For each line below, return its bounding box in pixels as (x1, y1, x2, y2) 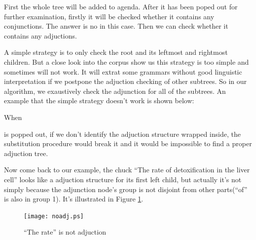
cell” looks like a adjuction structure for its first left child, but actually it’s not (4, 174, 242, 184)
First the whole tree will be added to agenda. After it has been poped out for (4, 1, 238, 11)
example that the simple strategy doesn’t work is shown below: (4, 95, 194, 106)
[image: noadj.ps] (24, 212, 84, 220)
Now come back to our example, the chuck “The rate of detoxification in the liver (4, 164, 250, 175)
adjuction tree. (4, 148, 48, 158)
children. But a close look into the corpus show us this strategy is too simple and (4, 56, 249, 67)
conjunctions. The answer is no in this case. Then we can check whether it (4, 21, 228, 31)
